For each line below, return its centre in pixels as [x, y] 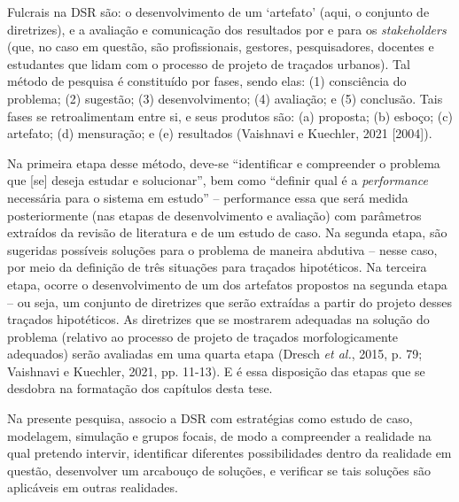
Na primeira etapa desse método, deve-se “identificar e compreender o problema [224, 162]
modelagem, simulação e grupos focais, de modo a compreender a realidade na [219, 435]
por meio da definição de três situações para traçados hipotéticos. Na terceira [217, 267]
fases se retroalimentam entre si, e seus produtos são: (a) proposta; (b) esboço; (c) [230, 116]
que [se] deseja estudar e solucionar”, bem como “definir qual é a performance [218, 180]
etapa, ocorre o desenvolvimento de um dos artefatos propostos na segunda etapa [227, 284]
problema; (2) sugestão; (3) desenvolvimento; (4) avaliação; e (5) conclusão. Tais [225, 98]
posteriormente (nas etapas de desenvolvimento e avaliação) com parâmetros [214, 215]
